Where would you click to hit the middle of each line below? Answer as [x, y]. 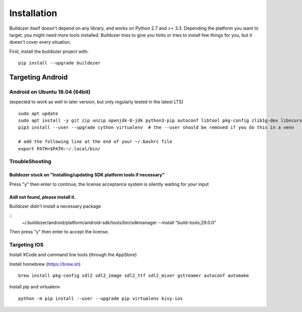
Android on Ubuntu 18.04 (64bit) [50, 92]
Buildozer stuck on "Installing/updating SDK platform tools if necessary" [87, 175]
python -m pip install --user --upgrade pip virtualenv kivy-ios [101, 298]
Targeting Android [39, 77]
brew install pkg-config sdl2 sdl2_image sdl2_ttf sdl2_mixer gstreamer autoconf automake [134, 276]
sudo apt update [38, 113]
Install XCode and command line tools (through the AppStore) [73, 255]
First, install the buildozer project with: [49, 51]
